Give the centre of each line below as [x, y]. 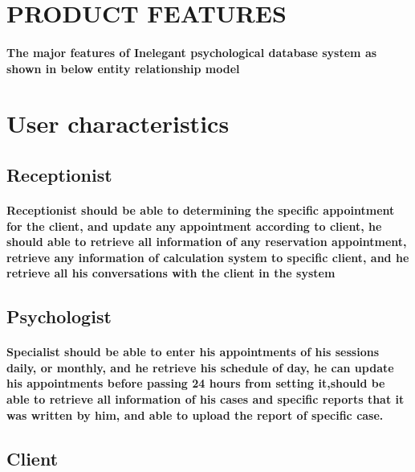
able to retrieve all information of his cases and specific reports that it [205, 399]
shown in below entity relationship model [123, 68]
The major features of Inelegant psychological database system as [192, 52]
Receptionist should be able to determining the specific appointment [201, 209]
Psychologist [59, 316]
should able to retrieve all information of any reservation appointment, [207, 242]
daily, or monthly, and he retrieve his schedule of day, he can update [200, 367]
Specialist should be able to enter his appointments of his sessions [193, 352]
